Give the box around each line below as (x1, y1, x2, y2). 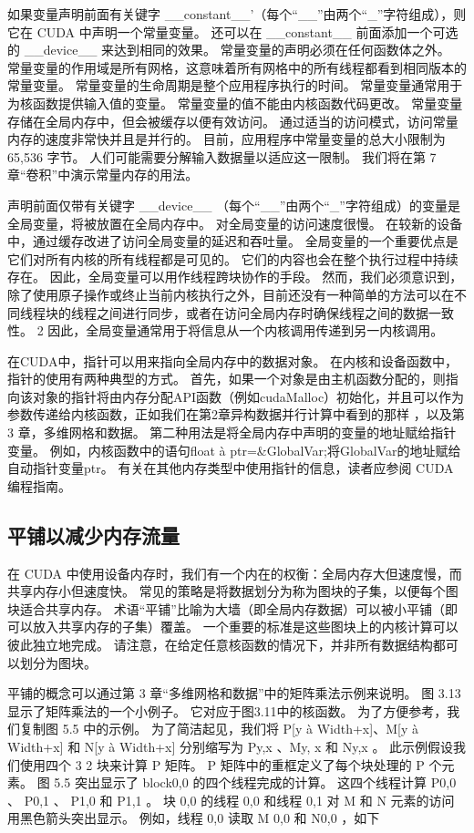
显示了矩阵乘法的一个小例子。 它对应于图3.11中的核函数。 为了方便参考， (7, 701, 448, 720)
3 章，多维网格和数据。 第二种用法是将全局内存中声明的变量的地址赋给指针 (7, 423, 457, 442)
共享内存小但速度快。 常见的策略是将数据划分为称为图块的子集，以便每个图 (7, 581, 459, 601)
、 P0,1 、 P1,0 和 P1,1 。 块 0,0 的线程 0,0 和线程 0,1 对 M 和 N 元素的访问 (7, 790, 455, 809)
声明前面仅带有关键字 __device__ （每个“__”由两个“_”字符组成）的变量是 (7, 195, 460, 214)
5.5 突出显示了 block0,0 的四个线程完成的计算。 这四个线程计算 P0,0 (54, 773, 457, 792)
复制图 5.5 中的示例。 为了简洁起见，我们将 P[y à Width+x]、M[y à (19, 719, 418, 738)
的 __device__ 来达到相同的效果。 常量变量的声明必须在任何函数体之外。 (7, 40, 450, 59)
